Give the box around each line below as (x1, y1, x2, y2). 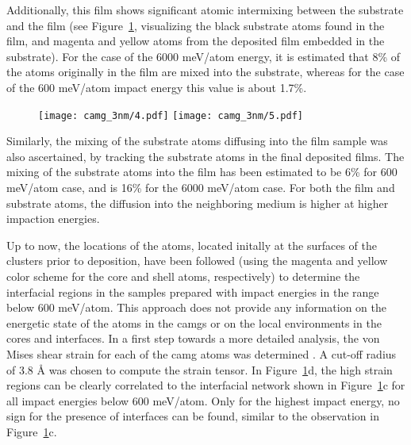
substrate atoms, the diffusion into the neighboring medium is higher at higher (6, 194, 389, 211)
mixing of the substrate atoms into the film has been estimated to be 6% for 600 (6, 163, 398, 180)
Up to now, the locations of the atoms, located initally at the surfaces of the (6, 236, 377, 253)
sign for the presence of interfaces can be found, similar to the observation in (6, 408, 379, 424)
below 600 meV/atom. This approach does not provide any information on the (6, 299, 387, 316)
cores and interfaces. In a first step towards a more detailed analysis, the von (6, 330, 380, 347)
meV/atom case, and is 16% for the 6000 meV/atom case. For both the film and (6, 179, 395, 195)
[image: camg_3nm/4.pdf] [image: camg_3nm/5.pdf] (38, 109, 303, 121)
